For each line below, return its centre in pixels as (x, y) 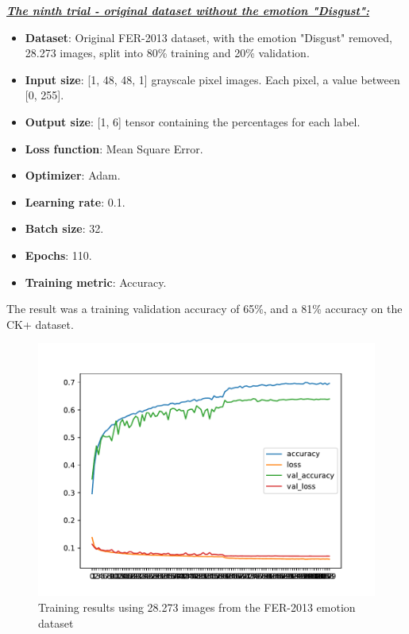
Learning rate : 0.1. (75, 201)
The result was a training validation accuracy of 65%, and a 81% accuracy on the (204, 309)
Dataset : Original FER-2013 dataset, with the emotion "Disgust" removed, (208, 37)
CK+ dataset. (40, 324)
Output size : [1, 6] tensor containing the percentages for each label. (193, 121)
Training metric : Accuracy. (96, 282)
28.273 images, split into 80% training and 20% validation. (167, 53)
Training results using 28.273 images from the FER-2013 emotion (197, 607)
